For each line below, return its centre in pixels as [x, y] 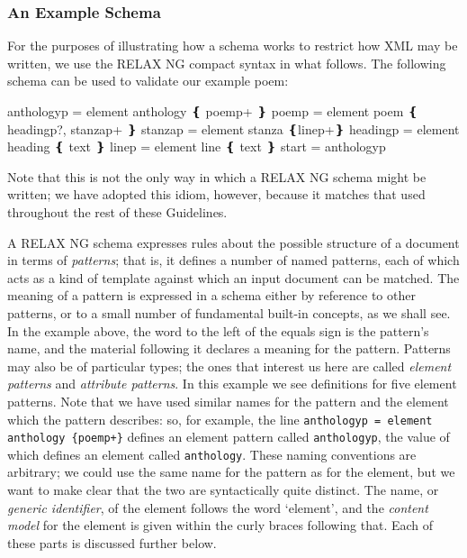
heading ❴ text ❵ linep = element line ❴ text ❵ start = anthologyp [197, 146]
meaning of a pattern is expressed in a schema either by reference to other [211, 295]
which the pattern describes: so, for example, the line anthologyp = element [220, 419]
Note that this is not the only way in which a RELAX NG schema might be [217, 176]
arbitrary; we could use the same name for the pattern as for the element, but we [231, 472]
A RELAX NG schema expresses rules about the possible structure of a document [233, 242]
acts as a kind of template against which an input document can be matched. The [233, 277]
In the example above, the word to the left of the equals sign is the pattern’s [218, 330]
